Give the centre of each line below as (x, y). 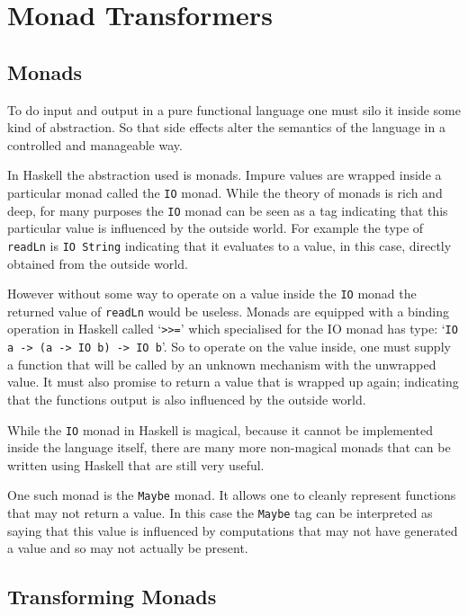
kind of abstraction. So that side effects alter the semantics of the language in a (226, 127)
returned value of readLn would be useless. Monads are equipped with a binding (229, 311)
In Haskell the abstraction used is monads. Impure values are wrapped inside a (225, 175)
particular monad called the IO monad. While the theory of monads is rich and (225, 192)
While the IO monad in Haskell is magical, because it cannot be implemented (220, 429)
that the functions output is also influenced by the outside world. (187, 399)
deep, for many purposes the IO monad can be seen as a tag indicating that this (228, 210)
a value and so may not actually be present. (128, 548)
